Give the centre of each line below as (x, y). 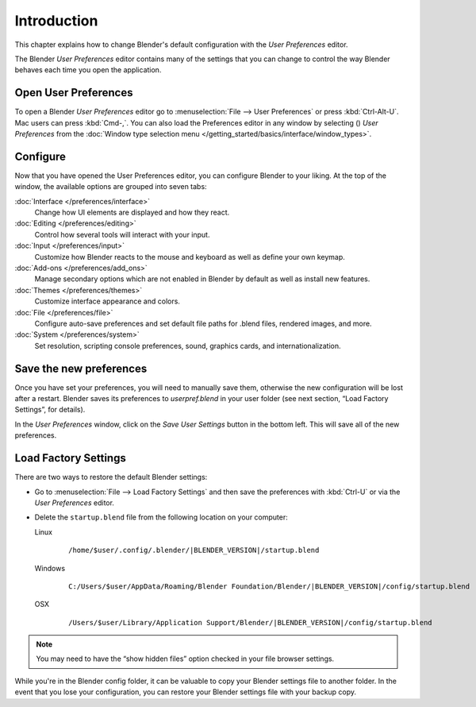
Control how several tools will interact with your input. (122, 234)
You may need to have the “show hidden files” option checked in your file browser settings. (185, 659)
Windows (50, 568)
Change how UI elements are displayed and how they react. (132, 212)
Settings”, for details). (50, 410)
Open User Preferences (74, 93)
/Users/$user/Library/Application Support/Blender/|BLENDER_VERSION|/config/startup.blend (250, 622)
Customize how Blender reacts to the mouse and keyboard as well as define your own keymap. (190, 257)
